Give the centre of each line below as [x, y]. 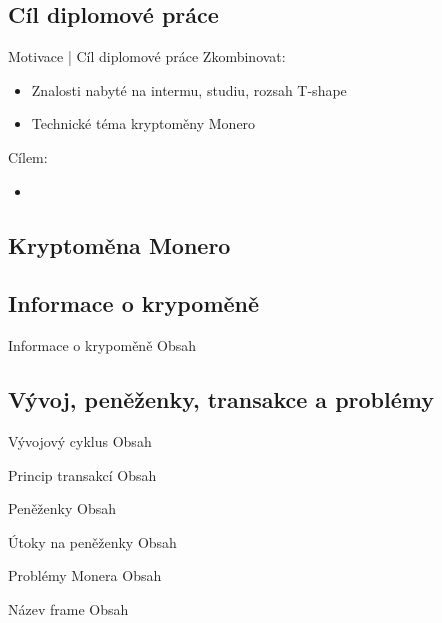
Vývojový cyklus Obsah [80, 440]
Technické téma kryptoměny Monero [143, 123]
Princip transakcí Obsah [82, 474]
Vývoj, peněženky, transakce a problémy [221, 399]
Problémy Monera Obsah [85, 575]
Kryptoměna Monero [119, 244]
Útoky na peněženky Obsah [92, 541]
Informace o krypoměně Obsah [102, 345]
